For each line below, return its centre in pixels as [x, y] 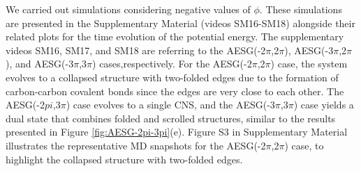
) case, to [304, 145]
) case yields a [324, 105]
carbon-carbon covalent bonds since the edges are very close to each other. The [175, 91]
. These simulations [301, 9]
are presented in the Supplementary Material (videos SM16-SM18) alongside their [180, 23]
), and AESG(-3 [40, 64]
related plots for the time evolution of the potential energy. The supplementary [175, 36]
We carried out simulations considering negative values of [128, 9]
